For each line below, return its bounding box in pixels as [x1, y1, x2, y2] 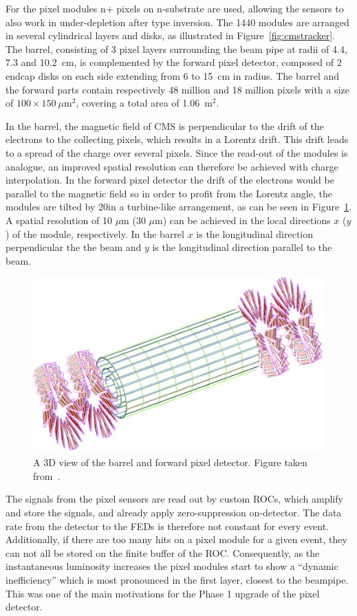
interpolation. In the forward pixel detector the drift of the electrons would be [6, 173, 334, 187]
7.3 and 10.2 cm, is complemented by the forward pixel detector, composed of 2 [6, 55, 342, 69]
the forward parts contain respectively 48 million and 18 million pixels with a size [6, 82, 349, 96]
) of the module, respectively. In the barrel [6, 226, 184, 241]
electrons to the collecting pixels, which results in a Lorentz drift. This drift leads [6, 132, 349, 146]
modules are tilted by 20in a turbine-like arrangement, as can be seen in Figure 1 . [6, 199, 352, 214]
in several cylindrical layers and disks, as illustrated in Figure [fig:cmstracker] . [6, 28, 335, 43]
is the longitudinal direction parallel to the [152, 240, 332, 254]
